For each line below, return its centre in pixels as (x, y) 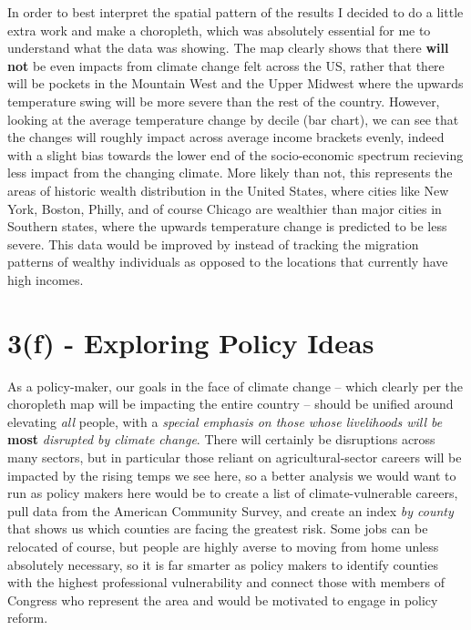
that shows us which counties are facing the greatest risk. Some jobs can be (218, 528)
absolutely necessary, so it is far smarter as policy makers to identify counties (223, 564)
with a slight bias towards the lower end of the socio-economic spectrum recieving (235, 154)
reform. (28, 618)
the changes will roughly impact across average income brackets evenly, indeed (226, 137)
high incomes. (46, 279)
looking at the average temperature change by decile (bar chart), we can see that (233, 119)
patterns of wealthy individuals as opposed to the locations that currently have (228, 262)
